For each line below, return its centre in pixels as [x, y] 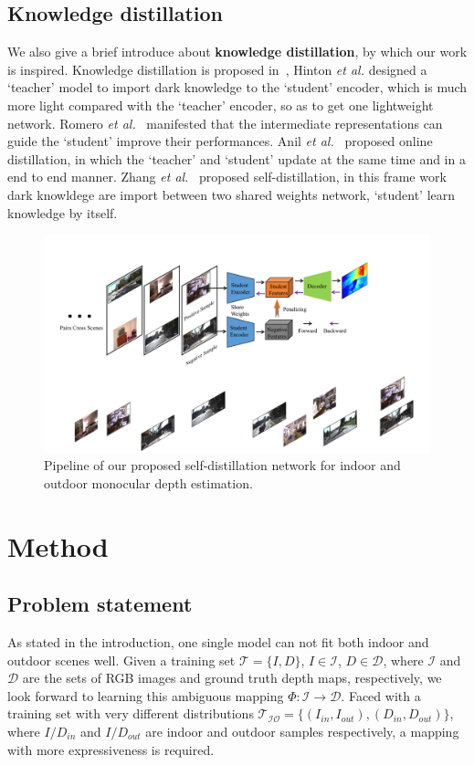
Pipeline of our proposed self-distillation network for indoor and [222, 465]
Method [58, 545]
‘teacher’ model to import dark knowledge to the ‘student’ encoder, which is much [237, 87]
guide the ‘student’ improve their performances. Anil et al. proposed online [220, 141]
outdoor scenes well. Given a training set [121, 660]
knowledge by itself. [63, 212]
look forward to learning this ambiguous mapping [146, 695]
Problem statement [100, 604]
